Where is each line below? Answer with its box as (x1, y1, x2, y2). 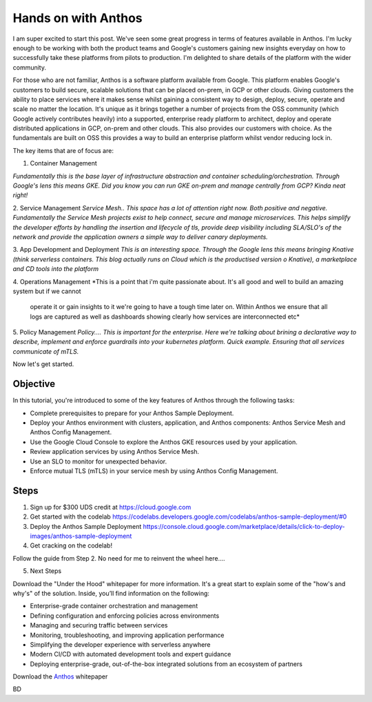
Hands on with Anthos (12, 10, 143, 26)
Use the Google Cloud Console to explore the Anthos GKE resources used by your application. (30, 438, 298, 446)
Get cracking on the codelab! (30, 541, 113, 550)
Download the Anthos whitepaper (12, 672, 108, 681)
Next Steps (30, 567, 62, 575)
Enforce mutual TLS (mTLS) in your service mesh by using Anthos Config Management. (30, 466, 278, 475)
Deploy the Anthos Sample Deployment (30, 522, 142, 530)
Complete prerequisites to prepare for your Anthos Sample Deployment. (30, 409, 234, 417)
